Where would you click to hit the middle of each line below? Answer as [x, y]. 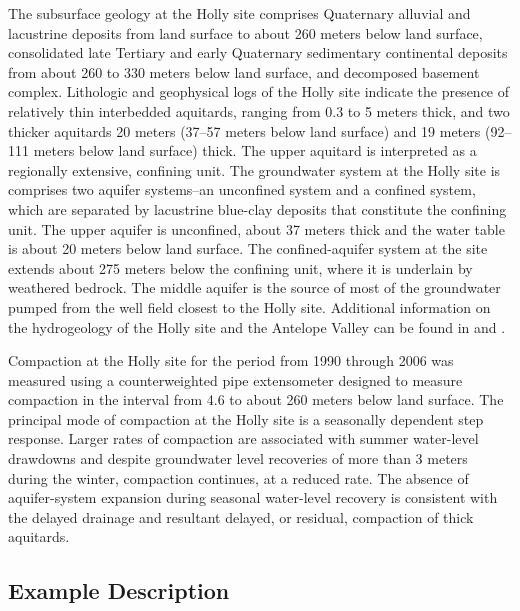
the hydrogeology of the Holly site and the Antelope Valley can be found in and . [257, 326]
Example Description [119, 590]
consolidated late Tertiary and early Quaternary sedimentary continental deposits [258, 52]
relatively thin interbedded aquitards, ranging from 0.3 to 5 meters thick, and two [259, 110]
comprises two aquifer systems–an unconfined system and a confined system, [242, 189]
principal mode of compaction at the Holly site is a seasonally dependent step [246, 418]
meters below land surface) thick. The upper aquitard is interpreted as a [255, 150]
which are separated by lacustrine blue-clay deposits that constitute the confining [257, 208]
